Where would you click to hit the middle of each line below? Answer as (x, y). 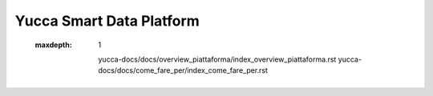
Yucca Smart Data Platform (107, 21)
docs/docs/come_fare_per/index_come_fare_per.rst (183, 70)
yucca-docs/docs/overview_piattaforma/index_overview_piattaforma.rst (217, 59)
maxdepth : (53, 45)
